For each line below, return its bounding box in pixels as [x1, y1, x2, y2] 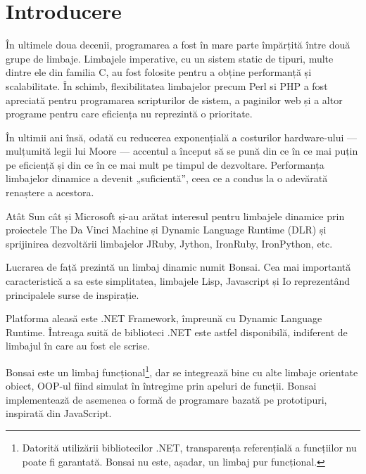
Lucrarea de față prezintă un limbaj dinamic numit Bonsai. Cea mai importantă [6, 260, 351, 274]
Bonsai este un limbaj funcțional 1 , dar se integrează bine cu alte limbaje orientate [6, 363, 358, 379]
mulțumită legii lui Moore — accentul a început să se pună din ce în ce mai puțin [6, 143, 358, 158]
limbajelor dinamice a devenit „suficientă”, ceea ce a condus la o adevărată [6, 171, 328, 186]
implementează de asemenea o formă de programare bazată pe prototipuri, [6, 392, 327, 406]
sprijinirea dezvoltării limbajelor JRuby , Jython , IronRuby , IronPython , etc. [6, 236, 333, 250]
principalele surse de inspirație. [6, 287, 139, 302]
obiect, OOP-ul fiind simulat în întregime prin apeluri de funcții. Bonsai [6, 378, 317, 393]
